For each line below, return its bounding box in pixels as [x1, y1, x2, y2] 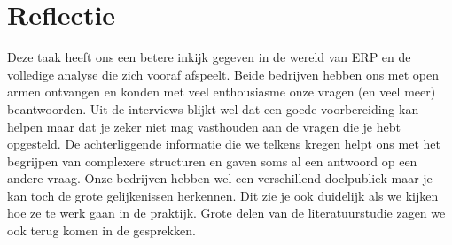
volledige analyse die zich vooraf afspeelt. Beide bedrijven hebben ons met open [7, 65, 440, 83]
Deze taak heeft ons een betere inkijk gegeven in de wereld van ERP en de [7, 48, 411, 66]
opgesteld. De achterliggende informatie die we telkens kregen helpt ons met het [7, 134, 440, 153]
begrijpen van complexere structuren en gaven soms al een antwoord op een [7, 151, 417, 170]
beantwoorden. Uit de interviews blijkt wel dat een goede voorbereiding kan [7, 99, 419, 118]
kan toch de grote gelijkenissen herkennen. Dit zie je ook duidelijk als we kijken [7, 186, 439, 204]
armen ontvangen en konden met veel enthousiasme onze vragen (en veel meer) [7, 82, 436, 101]
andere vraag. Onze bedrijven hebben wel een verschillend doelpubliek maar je [7, 169, 433, 188]
